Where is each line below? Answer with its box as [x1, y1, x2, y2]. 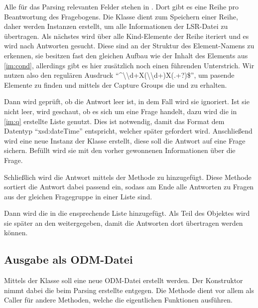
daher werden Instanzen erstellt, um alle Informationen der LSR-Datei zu [4, 21, 228, 31]
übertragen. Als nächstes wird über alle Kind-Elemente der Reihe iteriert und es [4, 30, 249, 41]
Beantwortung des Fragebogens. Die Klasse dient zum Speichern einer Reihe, [4, 11, 238, 21]
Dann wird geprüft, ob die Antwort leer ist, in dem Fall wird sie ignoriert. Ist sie [4, 96, 250, 107]
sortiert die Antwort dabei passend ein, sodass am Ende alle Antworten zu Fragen [4, 181, 254, 192]
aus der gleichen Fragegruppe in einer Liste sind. [4, 191, 152, 201]
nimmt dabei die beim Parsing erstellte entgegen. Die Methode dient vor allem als [4, 285, 254, 295]
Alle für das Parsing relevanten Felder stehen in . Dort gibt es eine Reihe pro [4, 1, 239, 11]
